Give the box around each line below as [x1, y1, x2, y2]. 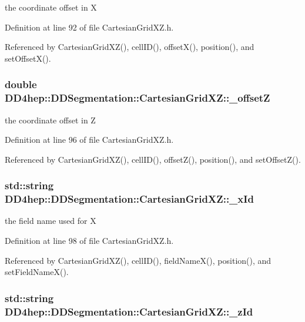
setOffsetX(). [5, 52, 51, 64]
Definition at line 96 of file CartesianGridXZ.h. [5, 133, 174, 146]
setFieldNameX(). [5, 266, 69, 278]
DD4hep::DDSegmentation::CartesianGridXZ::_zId [5, 304, 253, 318]
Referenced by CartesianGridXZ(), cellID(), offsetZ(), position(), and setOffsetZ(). [5, 153, 301, 165]
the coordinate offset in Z [5, 113, 96, 126]
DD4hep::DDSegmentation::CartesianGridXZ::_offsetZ [5, 90, 270, 105]
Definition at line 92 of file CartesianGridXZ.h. [5, 21, 174, 33]
